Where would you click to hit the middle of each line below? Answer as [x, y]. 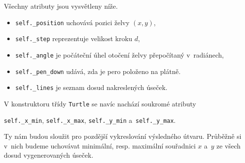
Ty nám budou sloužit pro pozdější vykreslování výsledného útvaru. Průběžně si [123, 136]
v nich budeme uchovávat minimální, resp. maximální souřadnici [100, 145]
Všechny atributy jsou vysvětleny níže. [61, 6]
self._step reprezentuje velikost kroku [74, 38]
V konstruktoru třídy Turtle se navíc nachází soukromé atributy [100, 103]
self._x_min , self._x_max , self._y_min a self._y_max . [90, 120]
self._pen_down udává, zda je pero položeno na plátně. [98, 71]
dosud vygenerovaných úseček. [49, 155]
